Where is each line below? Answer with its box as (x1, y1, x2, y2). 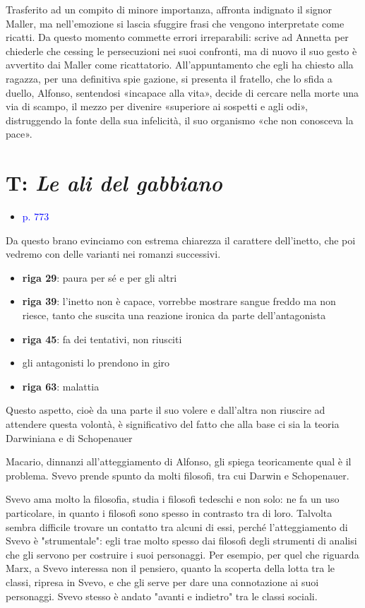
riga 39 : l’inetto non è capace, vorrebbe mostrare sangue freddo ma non (22, 294, 336, 309)
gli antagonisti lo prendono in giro (22, 355, 170, 370)
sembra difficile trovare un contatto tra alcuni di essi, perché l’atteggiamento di (6, 519, 348, 534)
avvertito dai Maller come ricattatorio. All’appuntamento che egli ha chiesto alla (6, 57, 354, 72)
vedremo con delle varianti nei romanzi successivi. (6, 246, 221, 261)
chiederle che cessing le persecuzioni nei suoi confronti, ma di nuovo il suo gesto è (6, 43, 357, 58)
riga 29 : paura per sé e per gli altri (22, 270, 177, 285)
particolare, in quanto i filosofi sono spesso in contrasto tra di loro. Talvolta (6, 505, 333, 520)
